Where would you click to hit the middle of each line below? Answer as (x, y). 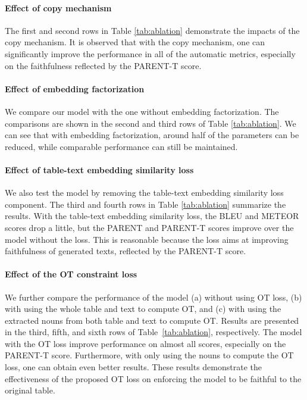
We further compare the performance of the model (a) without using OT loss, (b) (153, 297)
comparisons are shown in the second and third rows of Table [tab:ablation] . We (151, 123)
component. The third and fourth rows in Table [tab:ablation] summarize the (145, 204)
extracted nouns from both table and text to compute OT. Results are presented (152, 320)
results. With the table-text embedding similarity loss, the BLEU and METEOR (152, 216)
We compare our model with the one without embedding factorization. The (142, 111)
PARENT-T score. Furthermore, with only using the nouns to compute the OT (149, 355)
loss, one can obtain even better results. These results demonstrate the (133, 367)
